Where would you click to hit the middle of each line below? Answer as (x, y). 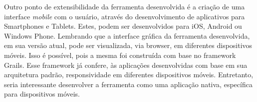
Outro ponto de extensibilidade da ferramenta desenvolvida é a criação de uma (125, 6)
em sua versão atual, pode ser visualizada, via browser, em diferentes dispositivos (128, 45)
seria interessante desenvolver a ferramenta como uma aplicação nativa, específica (128, 84)
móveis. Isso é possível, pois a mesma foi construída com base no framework (120, 55)
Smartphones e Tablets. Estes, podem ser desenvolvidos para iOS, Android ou (123, 26)
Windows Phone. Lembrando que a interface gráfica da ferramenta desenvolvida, (127, 35)
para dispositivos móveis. (42, 94)
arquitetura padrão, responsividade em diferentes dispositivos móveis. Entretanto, (129, 75)
